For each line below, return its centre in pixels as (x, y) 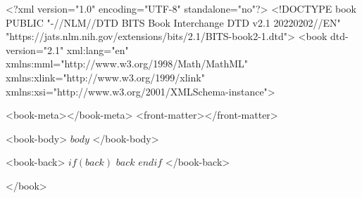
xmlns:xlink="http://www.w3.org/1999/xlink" (105, 77)
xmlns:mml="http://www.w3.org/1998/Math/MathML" (127, 64)
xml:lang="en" (98, 49)
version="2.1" (35, 49)
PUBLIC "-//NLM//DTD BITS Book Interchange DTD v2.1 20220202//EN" (173, 22)
